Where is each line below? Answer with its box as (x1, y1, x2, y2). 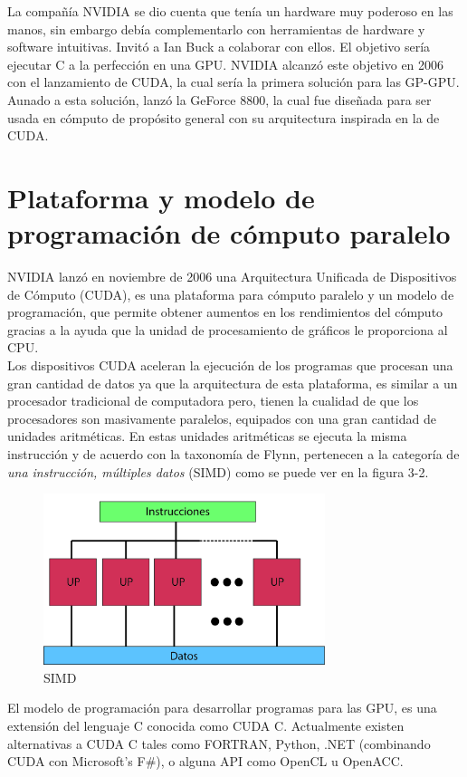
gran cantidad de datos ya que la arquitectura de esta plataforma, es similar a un (7, 373, 458, 392)
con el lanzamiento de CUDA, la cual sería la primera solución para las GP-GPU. (7, 72, 460, 91)
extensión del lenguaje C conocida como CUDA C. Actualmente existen (7, 715, 405, 734)
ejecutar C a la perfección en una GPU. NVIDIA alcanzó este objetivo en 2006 (7, 54, 444, 73)
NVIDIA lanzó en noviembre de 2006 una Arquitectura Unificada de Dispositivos (7, 267, 457, 286)
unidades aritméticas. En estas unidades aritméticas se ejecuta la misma (7, 427, 407, 446)
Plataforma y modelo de (7, 178, 315, 216)
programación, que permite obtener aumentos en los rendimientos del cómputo (7, 302, 443, 321)
